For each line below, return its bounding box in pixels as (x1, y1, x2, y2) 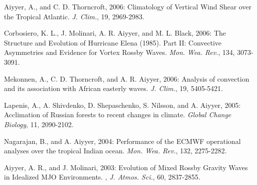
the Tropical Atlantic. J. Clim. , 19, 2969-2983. (4, 11, 144, 21)
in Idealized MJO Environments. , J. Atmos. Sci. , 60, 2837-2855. (4, 172, 200, 182)
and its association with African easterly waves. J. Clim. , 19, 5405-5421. (4, 83, 223, 93)
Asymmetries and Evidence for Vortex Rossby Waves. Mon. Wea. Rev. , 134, (4, 47, 235, 57)
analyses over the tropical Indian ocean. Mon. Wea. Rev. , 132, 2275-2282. (4, 145, 227, 156)
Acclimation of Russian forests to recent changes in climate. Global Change (4, 109, 231, 120)
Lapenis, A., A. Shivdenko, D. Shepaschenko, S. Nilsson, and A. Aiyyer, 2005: (4, 99, 241, 110)
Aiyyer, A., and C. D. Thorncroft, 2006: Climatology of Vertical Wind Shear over (4, 1, 252, 11)
